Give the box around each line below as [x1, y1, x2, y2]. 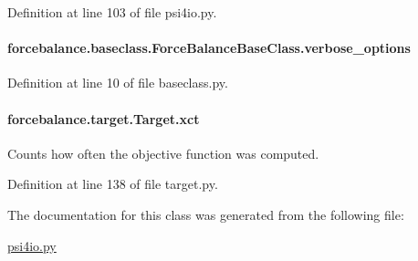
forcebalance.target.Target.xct [7, 109, 200, 128]
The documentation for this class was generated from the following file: [7, 204, 404, 224]
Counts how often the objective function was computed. [7, 143, 319, 162]
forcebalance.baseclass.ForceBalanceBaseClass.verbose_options [7, 38, 411, 57]
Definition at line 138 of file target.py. [7, 174, 218, 193]
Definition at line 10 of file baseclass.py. [7, 73, 228, 92]
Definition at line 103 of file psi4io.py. [7, 3, 217, 21]
